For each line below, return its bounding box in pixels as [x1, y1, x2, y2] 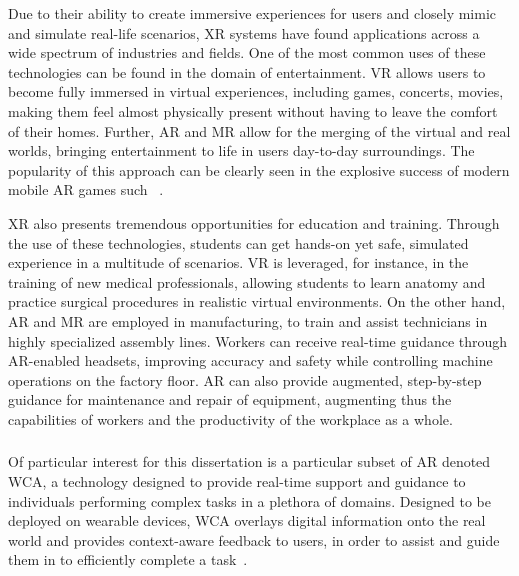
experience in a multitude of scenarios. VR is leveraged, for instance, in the [8, 252, 469, 273]
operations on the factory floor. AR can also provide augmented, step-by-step [8, 369, 482, 390]
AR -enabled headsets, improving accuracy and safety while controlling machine [8, 350, 493, 371]
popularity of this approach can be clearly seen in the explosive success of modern [8, 159, 510, 180]
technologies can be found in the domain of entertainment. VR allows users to [8, 61, 486, 82]
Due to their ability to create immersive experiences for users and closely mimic [8, 3, 497, 23]
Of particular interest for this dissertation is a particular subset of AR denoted [8, 451, 491, 472]
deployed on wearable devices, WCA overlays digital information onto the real [8, 510, 486, 531]
